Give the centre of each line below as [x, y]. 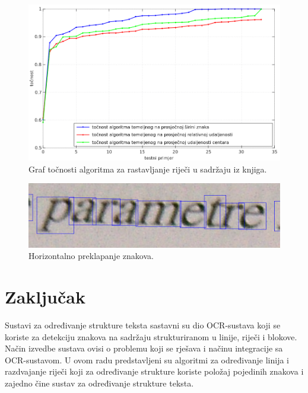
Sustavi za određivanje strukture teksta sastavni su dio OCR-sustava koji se [143, 325]
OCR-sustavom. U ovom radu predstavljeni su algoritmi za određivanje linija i [147, 360]
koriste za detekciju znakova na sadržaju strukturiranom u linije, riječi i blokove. [151, 336]
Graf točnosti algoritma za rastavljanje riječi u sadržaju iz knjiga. [148, 169]
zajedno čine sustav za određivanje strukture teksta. [99, 383]
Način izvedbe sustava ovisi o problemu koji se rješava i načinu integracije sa [144, 348]
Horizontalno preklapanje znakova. [91, 256]
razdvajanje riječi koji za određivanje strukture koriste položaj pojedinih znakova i [154, 371]
